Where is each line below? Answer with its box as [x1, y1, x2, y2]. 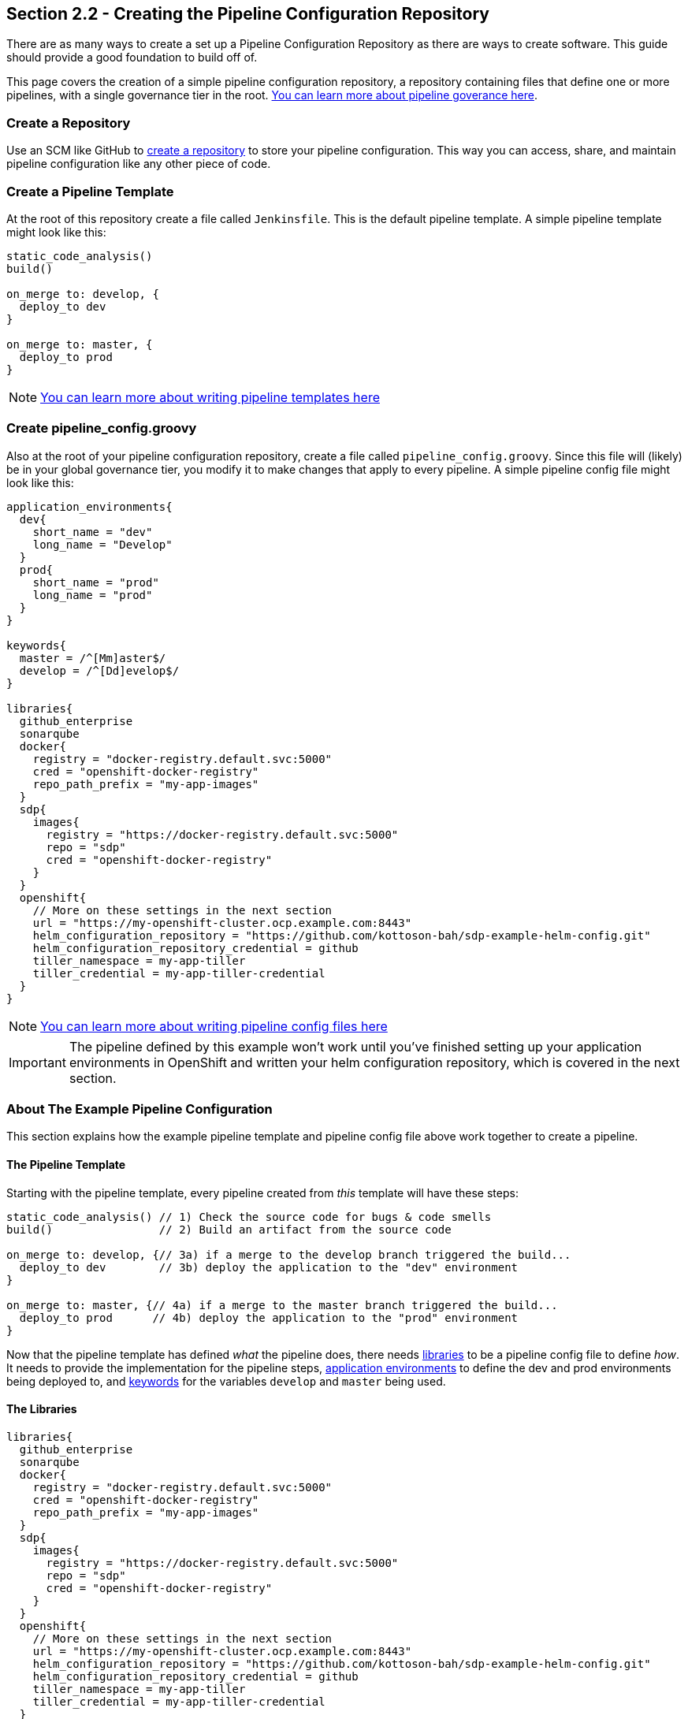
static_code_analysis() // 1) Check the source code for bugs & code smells [6, 1210, 492, 1223]
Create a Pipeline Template [6, 183, 174, 199]
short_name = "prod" [32, 575, 159, 589]
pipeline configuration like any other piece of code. [6, 157, 271, 171]
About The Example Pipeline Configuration [6, 1101, 273, 1118]
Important [9, 1054, 66, 1070]
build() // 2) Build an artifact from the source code [6, 1222, 452, 1236]
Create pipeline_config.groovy [6, 420, 197, 437]
